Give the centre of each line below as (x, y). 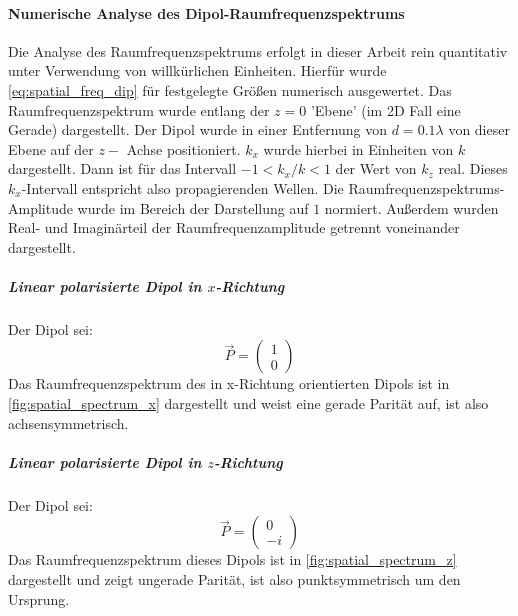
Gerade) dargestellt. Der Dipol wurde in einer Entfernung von (198, 129)
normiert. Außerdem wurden (411, 207)
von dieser (479, 129)
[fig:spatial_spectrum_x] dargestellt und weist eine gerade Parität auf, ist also (248, 403)
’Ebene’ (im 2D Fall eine (385, 109)
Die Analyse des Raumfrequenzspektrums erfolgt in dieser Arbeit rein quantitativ (258, 50)
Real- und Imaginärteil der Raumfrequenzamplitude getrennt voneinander (234, 227)
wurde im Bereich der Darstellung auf (193, 207)
